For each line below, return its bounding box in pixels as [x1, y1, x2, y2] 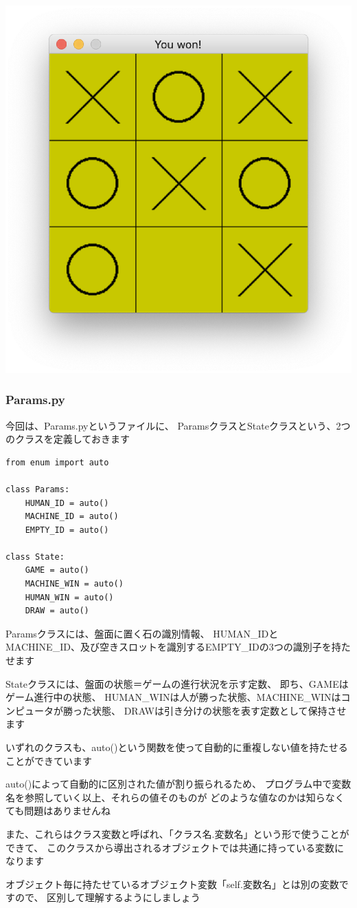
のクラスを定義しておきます [5, 432, 130, 446]
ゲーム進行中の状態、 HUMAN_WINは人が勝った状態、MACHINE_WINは [5, 690, 341, 704]
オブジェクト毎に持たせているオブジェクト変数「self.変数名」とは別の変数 [5, 876, 339, 891]
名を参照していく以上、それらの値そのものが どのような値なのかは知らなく [5, 790, 345, 804]
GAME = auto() [25, 565, 89, 576]
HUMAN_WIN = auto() [25, 592, 114, 602]
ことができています [5, 753, 92, 768]
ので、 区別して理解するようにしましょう [14, 890, 200, 905]
